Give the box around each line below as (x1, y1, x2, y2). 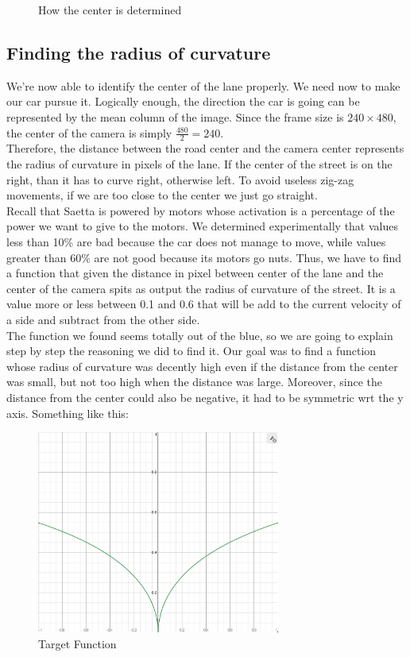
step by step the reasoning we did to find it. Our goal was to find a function (6, 342, 377, 359)
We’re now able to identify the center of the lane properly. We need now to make (6, 77, 400, 94)
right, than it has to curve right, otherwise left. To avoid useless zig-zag (6, 171, 354, 187)
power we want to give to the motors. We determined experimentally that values (6, 218, 398, 234)
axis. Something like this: (6, 404, 129, 421)
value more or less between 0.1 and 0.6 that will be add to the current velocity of (6, 296, 401, 312)
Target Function (38, 635, 117, 651)
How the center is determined (38, 2, 182, 17)
